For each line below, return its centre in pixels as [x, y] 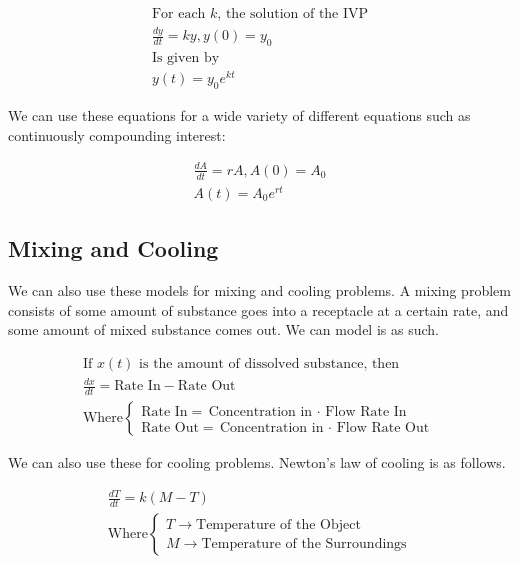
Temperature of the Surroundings [304, 543]
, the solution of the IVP [293, 14]
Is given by [185, 58]
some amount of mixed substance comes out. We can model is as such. [223, 329]
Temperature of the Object [278, 524]
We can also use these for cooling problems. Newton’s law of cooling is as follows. [257, 462]
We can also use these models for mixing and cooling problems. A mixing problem [259, 289]
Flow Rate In [366, 411]
